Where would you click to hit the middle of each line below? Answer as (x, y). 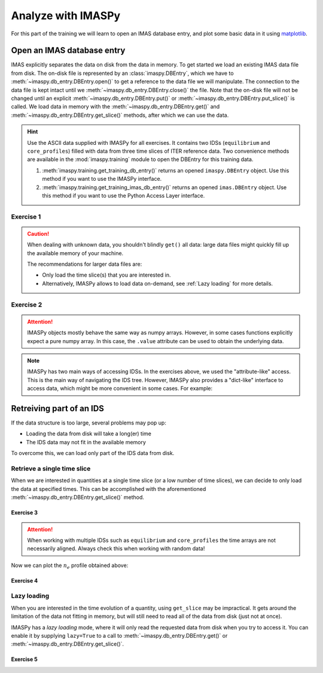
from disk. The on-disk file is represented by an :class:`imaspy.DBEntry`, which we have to (122, 73)
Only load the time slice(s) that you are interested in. (106, 275)
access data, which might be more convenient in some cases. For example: (120, 389)
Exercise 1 (26, 217)
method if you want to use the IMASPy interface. (102, 179)
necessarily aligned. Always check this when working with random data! (116, 548)
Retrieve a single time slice (51, 468)
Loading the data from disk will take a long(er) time (89, 433)
